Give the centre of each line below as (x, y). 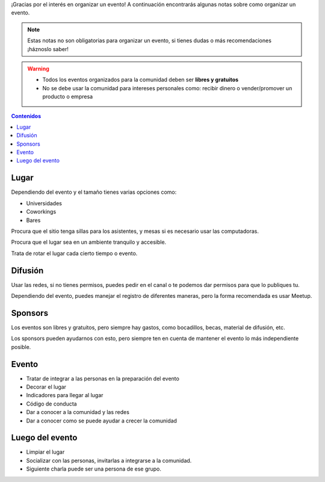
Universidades (44, 203)
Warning (38, 69)
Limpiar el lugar (45, 452)
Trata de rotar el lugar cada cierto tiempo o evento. (74, 253)
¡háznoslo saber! (48, 49)
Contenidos (26, 116)
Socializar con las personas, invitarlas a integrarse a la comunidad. (109, 460)
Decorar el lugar (46, 387)
